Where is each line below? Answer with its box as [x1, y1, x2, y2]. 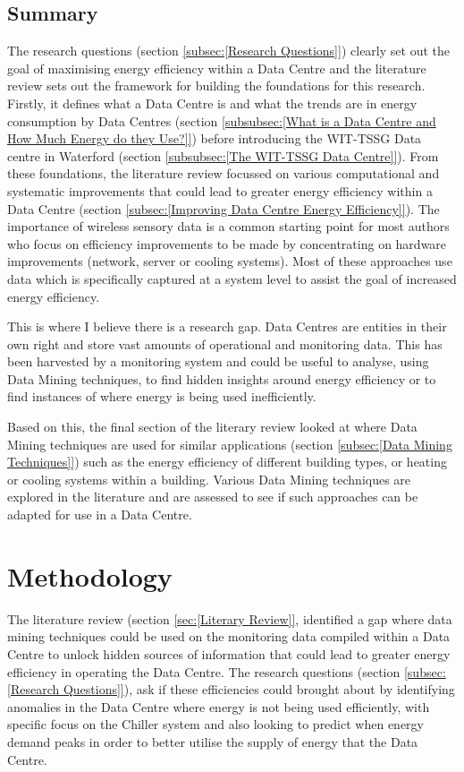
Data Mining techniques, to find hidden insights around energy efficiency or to [7, 369, 436, 388]
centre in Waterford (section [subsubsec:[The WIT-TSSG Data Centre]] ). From [7, 146, 439, 165]
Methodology [7, 557, 173, 594]
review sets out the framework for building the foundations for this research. [7, 76, 426, 95]
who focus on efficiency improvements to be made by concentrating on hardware [7, 234, 447, 253]
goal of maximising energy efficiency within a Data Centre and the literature [7, 58, 426, 77]
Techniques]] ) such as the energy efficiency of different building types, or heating [7, 452, 447, 471]
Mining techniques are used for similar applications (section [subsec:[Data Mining [7, 434, 452, 453]
